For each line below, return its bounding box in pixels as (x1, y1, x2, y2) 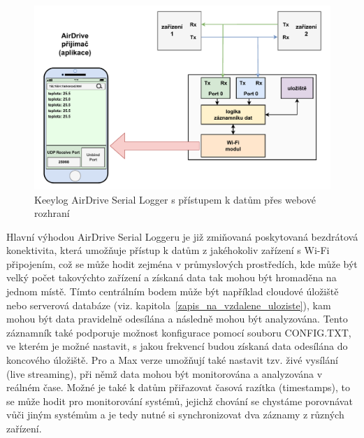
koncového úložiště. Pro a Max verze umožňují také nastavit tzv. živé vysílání (6, 353, 338, 367)
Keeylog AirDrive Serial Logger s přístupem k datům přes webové (34, 192, 316, 206)
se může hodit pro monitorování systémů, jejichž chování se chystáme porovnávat (6, 393, 353, 408)
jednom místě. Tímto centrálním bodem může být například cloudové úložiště (6, 284, 339, 299)
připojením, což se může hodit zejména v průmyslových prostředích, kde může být (6, 256, 358, 271)
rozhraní (34, 206, 70, 220)
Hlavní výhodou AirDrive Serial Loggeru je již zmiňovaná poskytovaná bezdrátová (6, 229, 358, 243)
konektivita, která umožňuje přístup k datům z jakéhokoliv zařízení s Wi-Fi (6, 243, 330, 257)
